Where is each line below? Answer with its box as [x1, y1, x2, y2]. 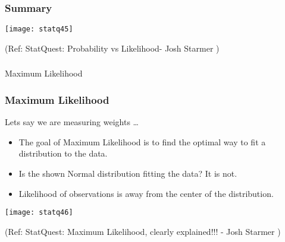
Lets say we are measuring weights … [5, 116, 139, 128]
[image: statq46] [5, 208, 73, 217]
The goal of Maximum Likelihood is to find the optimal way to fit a [18, 135, 266, 148]
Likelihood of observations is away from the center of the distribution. [18, 187, 274, 199]
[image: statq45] [5, 25, 73, 34]
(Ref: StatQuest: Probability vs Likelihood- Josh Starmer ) [5, 42, 220, 54]
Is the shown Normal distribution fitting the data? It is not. [18, 167, 237, 179]
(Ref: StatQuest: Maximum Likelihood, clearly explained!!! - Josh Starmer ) [5, 225, 281, 237]
